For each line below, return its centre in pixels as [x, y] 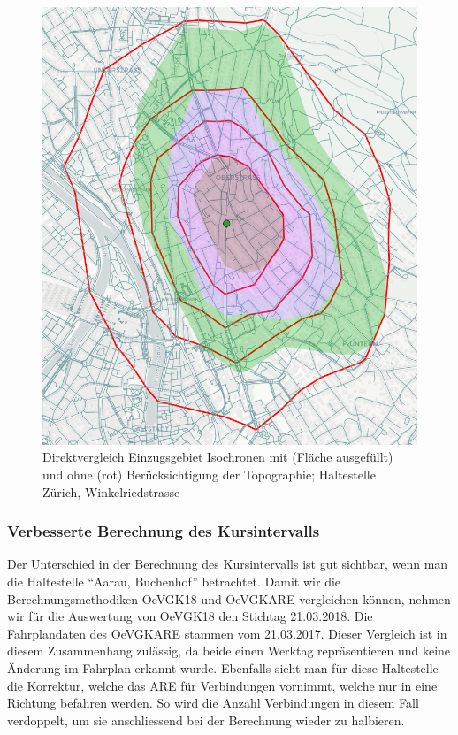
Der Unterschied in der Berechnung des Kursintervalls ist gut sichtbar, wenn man [228, 564]
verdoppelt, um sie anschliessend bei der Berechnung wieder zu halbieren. [206, 720]
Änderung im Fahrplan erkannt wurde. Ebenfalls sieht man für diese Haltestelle [223, 667]
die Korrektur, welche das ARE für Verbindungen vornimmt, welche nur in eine [222, 685]
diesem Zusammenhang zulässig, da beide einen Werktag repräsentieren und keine [229, 651]
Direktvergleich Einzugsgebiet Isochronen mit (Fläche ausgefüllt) [218, 457]
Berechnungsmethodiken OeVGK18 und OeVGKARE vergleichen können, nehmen [229, 598]
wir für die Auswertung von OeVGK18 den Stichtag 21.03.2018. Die [190, 616]
